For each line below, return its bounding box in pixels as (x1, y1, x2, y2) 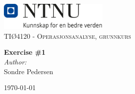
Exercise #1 (4, 47, 46, 57)
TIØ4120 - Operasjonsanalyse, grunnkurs (4, 31, 131, 41)
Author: (4, 56, 27, 66)
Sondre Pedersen (4, 66, 54, 76)
